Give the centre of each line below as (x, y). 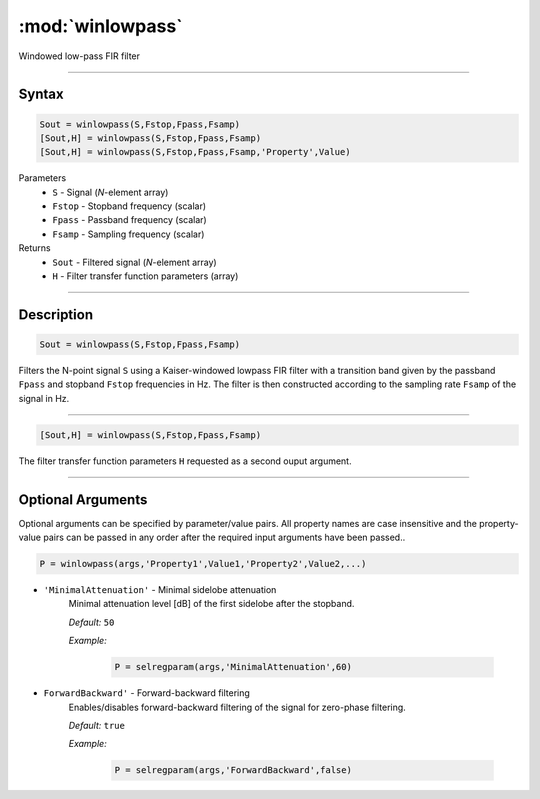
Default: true (96, 725)
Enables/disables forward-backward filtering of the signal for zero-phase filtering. (237, 707)
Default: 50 (91, 622)
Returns (34, 248)
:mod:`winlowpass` (101, 26)
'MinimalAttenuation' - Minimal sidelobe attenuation (160, 590)
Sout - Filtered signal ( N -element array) (134, 262)
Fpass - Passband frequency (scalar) (129, 220)
